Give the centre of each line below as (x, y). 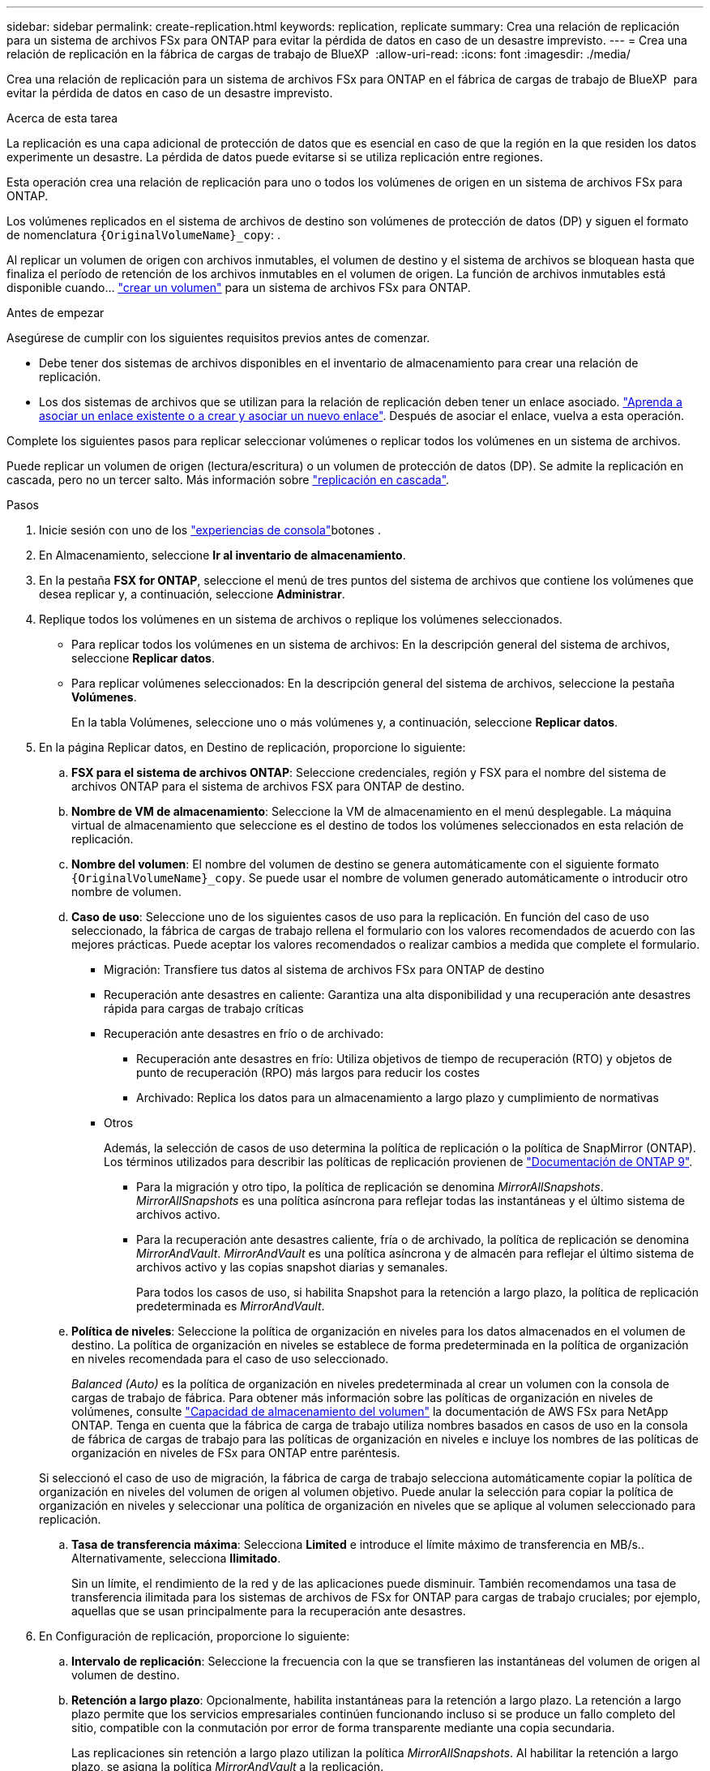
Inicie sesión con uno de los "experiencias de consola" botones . (210, 530)
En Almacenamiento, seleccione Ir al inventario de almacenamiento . (222, 555)
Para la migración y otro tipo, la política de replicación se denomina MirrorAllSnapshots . (370, 1187)
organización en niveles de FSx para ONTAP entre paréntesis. (236, 1453)
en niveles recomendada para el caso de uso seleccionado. (230, 1359)
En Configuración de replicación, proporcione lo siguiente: (195, 1636)
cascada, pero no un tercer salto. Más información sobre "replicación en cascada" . (228, 480)
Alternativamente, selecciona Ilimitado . (176, 1558)
